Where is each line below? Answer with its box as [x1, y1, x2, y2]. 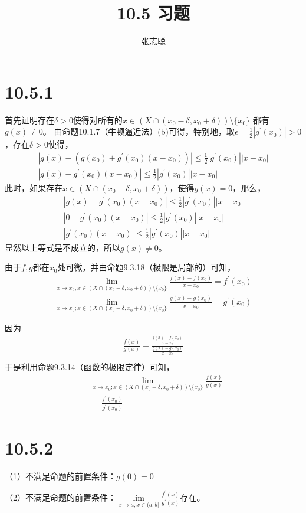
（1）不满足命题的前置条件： [5, 469, 116, 482]
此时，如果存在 [5, 181, 62, 194]
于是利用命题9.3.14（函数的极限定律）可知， [5, 360, 175, 373]
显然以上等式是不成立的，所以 [5, 241, 120, 253]
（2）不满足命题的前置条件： [5, 491, 116, 504]
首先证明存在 [5, 113, 54, 126]
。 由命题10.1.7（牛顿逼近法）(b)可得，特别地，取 [42, 125, 235, 138]
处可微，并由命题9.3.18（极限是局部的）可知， [57, 261, 236, 273]
